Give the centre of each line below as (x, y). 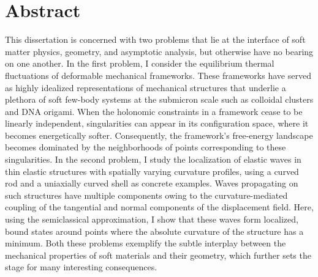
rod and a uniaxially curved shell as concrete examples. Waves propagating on (152, 183)
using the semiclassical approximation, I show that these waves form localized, (152, 219)
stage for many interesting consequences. (81, 267)
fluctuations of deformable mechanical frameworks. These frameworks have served (158, 75)
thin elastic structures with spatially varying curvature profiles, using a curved (152, 171)
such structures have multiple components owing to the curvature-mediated (146, 195)
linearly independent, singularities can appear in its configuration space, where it (157, 123)
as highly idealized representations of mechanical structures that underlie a (146, 87)
